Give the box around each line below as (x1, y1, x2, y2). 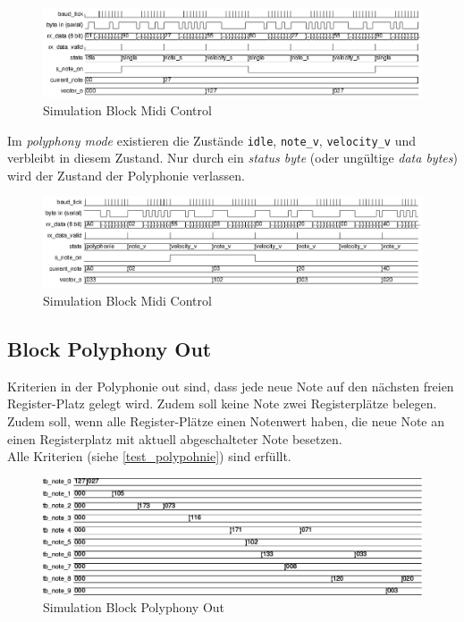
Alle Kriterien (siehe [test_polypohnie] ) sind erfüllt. (7, 447, 291, 466)
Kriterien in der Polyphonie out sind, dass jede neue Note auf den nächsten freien (7, 376, 454, 395)
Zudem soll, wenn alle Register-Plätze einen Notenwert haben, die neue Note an (7, 411, 445, 430)
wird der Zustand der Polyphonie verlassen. (7, 165, 245, 184)
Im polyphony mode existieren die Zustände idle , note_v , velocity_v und (7, 130, 417, 149)
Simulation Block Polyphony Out (43, 598, 225, 617)
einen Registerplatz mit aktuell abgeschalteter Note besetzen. (7, 429, 342, 448)
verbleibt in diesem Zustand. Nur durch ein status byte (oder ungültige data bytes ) (7, 148, 458, 167)
